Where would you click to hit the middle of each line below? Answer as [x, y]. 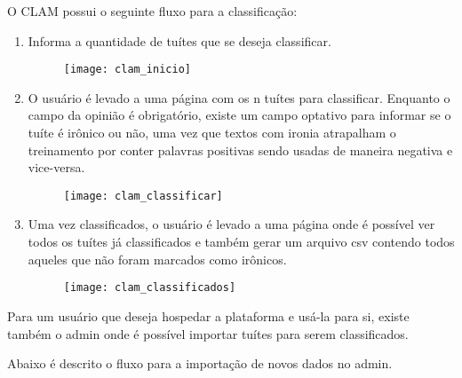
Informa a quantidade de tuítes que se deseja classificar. [179, 40]
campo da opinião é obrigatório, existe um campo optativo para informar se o [239, 115]
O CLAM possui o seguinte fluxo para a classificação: [152, 11]
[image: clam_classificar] [143, 196]
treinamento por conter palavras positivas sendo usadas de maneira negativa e [240, 150]
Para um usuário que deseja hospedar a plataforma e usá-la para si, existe [208, 315]
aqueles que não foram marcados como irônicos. [157, 259]
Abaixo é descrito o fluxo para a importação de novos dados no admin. [200, 363]
